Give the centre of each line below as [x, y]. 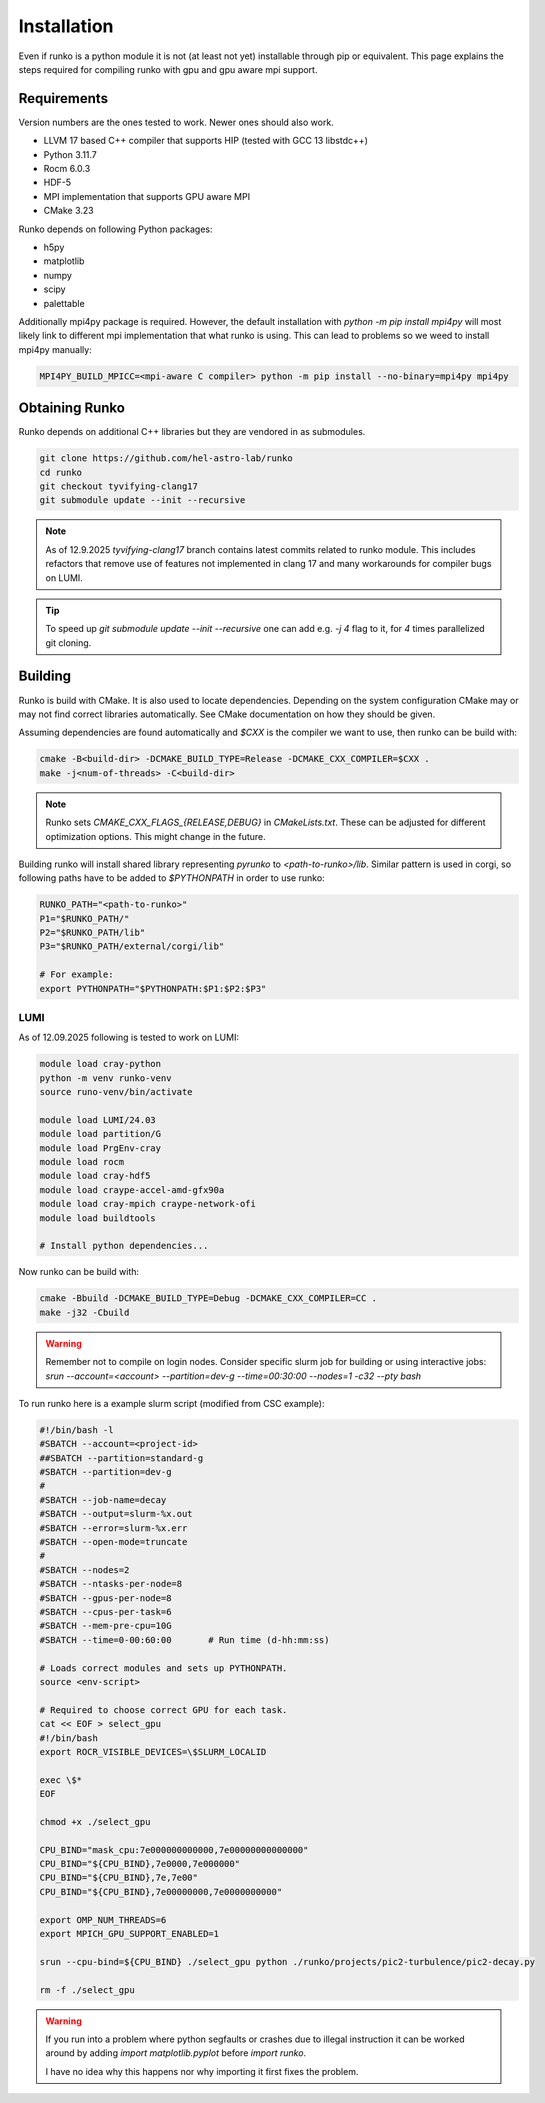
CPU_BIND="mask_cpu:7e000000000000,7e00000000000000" [174, 1849]
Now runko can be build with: [79, 1272]
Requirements [63, 98]
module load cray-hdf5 [95, 1176]
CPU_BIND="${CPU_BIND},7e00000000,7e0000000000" [161, 1891]
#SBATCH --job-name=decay [103, 1499]
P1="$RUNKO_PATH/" [84, 918]
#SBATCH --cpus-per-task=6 [105, 1611]
